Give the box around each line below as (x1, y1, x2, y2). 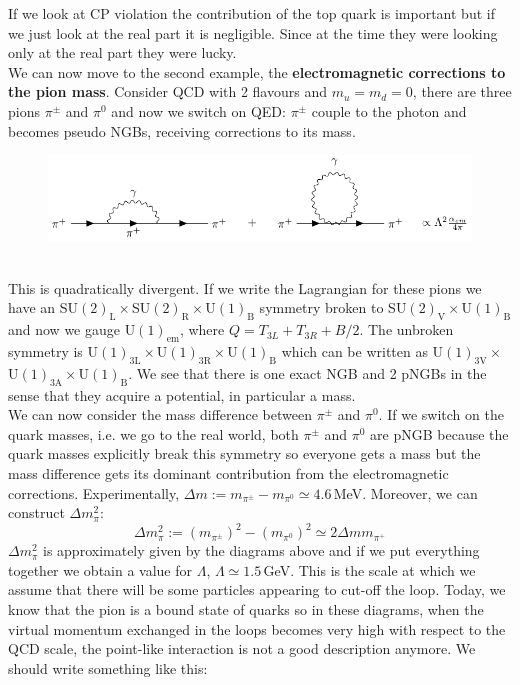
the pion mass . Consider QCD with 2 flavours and (8, 81, 327, 102)
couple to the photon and (311, 100, 467, 121)
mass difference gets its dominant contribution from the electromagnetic (8, 462, 449, 483)
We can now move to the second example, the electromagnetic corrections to (8, 61, 506, 82)
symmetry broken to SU (259, 297, 407, 318)
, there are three (412, 81, 512, 102)
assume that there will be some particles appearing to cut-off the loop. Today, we (8, 579, 506, 600)
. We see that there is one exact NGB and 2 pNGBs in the (128, 362, 487, 383)
